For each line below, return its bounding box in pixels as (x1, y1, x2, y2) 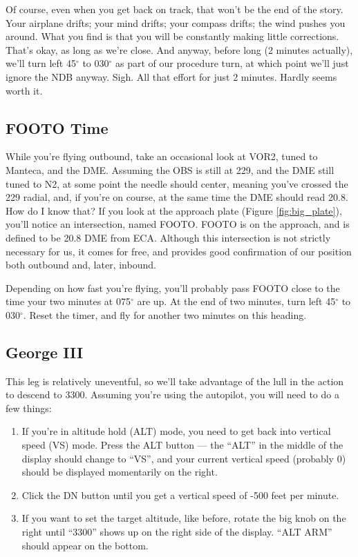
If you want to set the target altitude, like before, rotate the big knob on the (21, 511, 346, 525)
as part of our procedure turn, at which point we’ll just (115, 56, 349, 70)
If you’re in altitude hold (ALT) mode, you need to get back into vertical (21, 424, 331, 438)
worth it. (6, 83, 43, 97)
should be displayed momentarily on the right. (21, 465, 218, 479)
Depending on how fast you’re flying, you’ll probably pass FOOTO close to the (6, 280, 340, 295)
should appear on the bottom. (21, 538, 149, 552)
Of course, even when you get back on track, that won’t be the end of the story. (6, 2, 343, 16)
